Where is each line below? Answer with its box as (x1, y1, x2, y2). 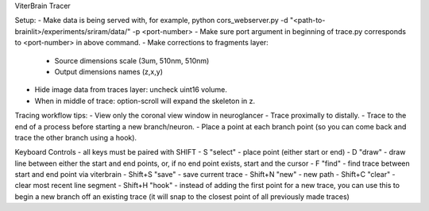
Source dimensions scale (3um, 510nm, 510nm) (54, 56, 210, 65)
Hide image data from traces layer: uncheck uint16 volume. (34, 85, 228, 94)
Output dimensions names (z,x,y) (54, 67, 163, 76)
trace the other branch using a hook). (14, 132, 137, 142)
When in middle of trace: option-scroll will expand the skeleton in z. (34, 96, 256, 105)
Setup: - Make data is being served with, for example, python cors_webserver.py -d (14, 16, 289, 25)
